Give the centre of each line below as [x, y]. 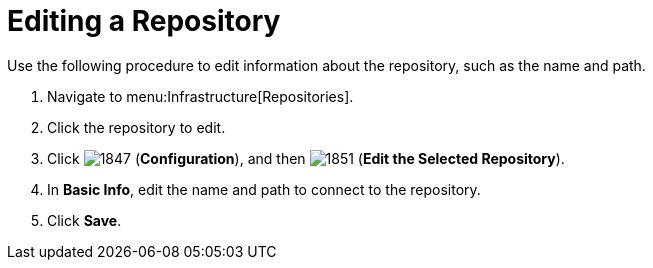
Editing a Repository [144, 21]
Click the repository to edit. [136, 127]
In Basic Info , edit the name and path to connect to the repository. [264, 189]
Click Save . [84, 220]
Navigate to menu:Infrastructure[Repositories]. [200, 96]
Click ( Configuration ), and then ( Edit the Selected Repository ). [306, 158]
